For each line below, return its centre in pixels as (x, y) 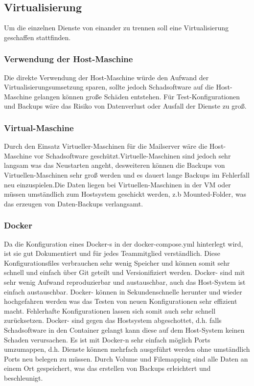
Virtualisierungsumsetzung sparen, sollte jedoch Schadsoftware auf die (109, 87)
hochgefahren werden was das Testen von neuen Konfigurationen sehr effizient (121, 301)
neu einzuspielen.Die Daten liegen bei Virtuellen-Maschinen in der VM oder (117, 184)
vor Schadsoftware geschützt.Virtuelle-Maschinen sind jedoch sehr (132, 155)
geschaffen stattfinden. (37, 37)
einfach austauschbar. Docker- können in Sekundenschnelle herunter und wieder (123, 291)
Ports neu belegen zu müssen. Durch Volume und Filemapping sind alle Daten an (126, 358)
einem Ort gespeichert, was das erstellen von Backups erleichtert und (107, 368)
